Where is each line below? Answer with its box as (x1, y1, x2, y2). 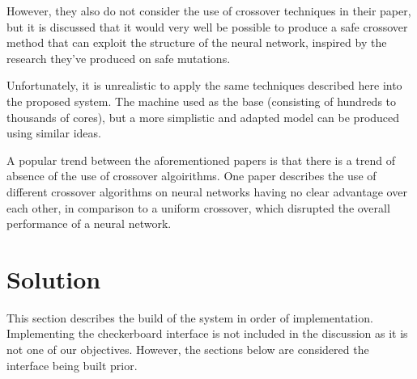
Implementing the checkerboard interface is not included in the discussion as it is (6, 325, 408, 342)
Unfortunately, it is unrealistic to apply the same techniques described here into (6, 77, 402, 94)
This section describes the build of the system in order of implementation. (6, 309, 373, 326)
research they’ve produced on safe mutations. (6, 49, 231, 66)
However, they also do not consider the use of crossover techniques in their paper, (6, 2, 411, 19)
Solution (6, 262, 101, 295)
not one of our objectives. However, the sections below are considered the (6, 341, 369, 358)
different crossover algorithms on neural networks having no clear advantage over (6, 183, 407, 200)
